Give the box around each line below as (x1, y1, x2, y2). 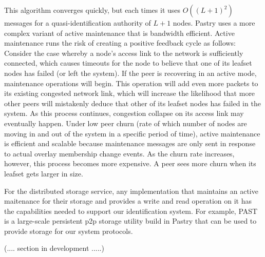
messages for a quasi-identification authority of (4, 17, 151, 28)
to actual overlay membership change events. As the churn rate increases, (4, 148, 235, 159)
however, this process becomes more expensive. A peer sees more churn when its (4, 158, 256, 169)
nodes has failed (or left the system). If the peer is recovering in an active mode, (4, 67, 257, 78)
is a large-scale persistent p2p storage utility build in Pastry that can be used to (4, 215, 257, 226)
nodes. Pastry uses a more (173, 17, 255, 28)
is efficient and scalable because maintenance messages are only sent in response (4, 138, 256, 149)
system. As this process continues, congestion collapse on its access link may (4, 108, 244, 118)
